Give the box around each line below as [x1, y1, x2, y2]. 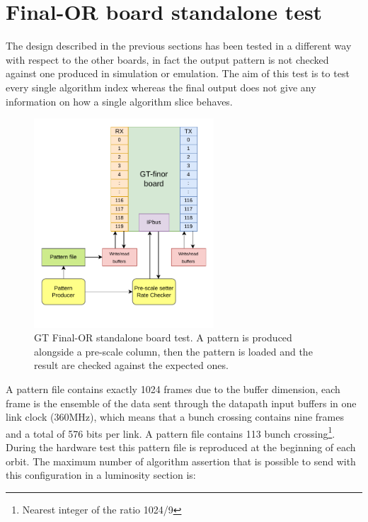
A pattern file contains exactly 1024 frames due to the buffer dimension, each [6, 382, 340, 397]
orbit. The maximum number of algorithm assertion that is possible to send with [6, 453, 356, 468]
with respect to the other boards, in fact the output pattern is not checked [6, 52, 329, 67]
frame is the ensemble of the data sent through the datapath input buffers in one [6, 395, 357, 410]
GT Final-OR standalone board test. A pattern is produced [34, 330, 292, 345]
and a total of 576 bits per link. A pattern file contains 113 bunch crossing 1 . [6, 424, 335, 441]
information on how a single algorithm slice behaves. [6, 93, 233, 108]
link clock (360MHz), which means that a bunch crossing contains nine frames [6, 409, 345, 424]
